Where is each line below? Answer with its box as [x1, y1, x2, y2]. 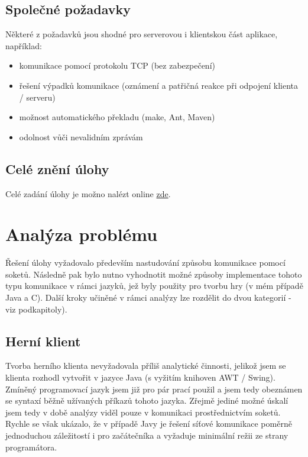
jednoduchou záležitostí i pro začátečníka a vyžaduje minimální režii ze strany [5, 429, 288, 442]
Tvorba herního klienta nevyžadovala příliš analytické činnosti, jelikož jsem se [5, 359, 286, 372]
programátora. [5, 440, 57, 453]
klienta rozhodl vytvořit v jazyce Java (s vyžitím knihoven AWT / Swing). [5, 371, 275, 384]
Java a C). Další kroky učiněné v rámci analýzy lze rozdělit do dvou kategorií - [5, 291, 291, 304]
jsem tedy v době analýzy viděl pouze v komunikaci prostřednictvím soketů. [5, 405, 281, 418]
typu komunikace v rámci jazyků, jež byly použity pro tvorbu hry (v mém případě [5, 279, 303, 292]
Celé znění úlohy [5, 159, 109, 178]
